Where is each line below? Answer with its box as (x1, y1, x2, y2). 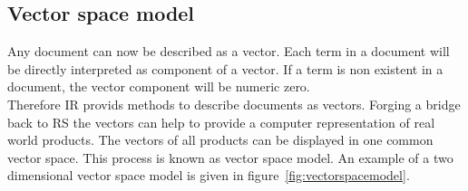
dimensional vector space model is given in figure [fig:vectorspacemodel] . (7, 166, 410, 185)
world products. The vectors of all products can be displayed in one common (7, 130, 434, 149)
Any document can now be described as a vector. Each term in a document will (7, 42, 450, 61)
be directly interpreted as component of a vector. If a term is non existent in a (7, 59, 444, 78)
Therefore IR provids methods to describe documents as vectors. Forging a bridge (7, 94, 461, 113)
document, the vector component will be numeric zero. (7, 77, 310, 96)
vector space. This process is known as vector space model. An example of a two (7, 148, 453, 167)
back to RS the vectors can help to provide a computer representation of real (7, 112, 435, 131)
